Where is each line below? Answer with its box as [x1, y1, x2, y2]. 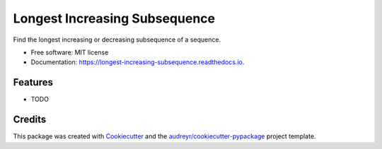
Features [13, 76, 53, 88]
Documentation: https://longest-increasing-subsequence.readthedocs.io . [30, 58, 245, 66]
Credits [13, 114, 47, 126]
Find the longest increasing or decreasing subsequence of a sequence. [13, 35, 221, 44]
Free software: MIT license [30, 48, 109, 56]
